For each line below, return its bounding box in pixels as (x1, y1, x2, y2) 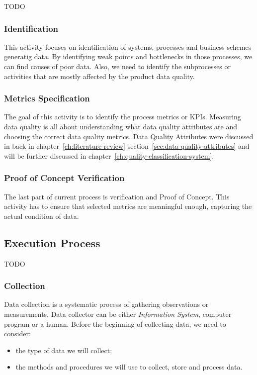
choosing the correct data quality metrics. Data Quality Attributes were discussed (4, 131, 254, 141)
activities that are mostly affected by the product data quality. (4, 71, 195, 81)
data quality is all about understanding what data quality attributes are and (4, 121, 238, 131)
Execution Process (4, 235, 100, 250)
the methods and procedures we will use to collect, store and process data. (15, 362, 243, 372)
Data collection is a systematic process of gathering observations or (4, 299, 209, 309)
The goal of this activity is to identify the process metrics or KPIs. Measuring (4, 111, 241, 122)
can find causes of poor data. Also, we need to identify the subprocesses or (4, 61, 231, 71)
